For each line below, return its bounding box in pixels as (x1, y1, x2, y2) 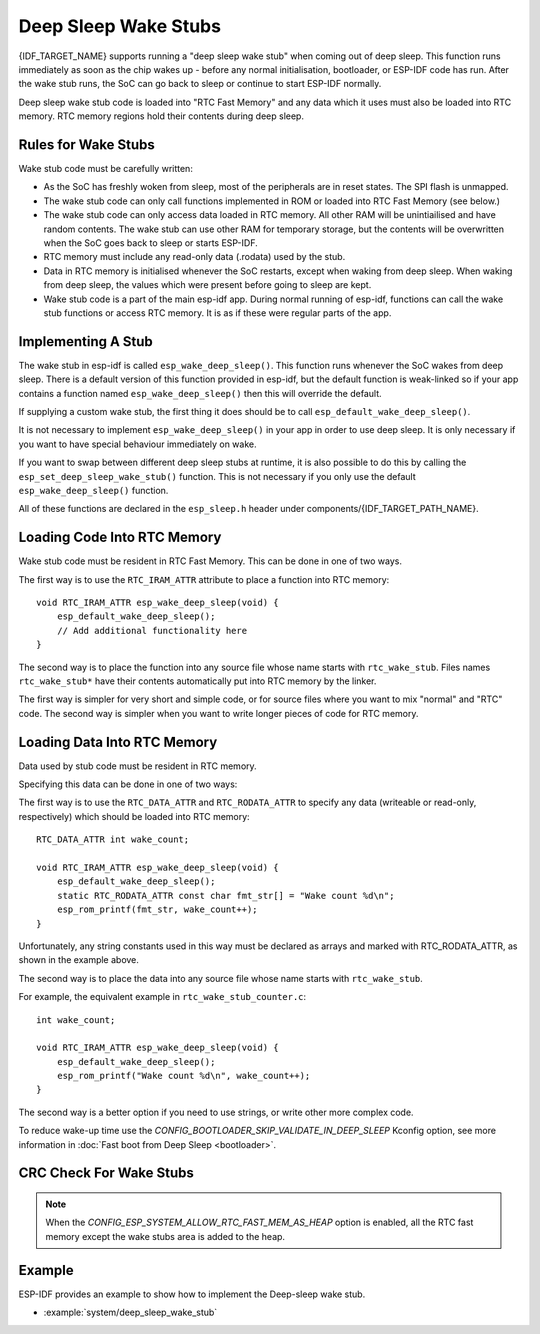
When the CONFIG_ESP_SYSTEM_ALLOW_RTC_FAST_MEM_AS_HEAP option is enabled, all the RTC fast (45, 1216, 474, 1229)
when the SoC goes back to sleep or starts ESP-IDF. (43, 236, 259, 249)
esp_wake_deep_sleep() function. (18, 484, 169, 496)
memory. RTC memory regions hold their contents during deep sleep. (18, 110, 305, 122)
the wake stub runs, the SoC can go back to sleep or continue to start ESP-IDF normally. (18, 78, 382, 90)
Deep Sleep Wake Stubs (18, 15, 222, 37)
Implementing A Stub (18, 333, 154, 350)
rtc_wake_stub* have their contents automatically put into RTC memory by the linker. (18, 675, 377, 687)
